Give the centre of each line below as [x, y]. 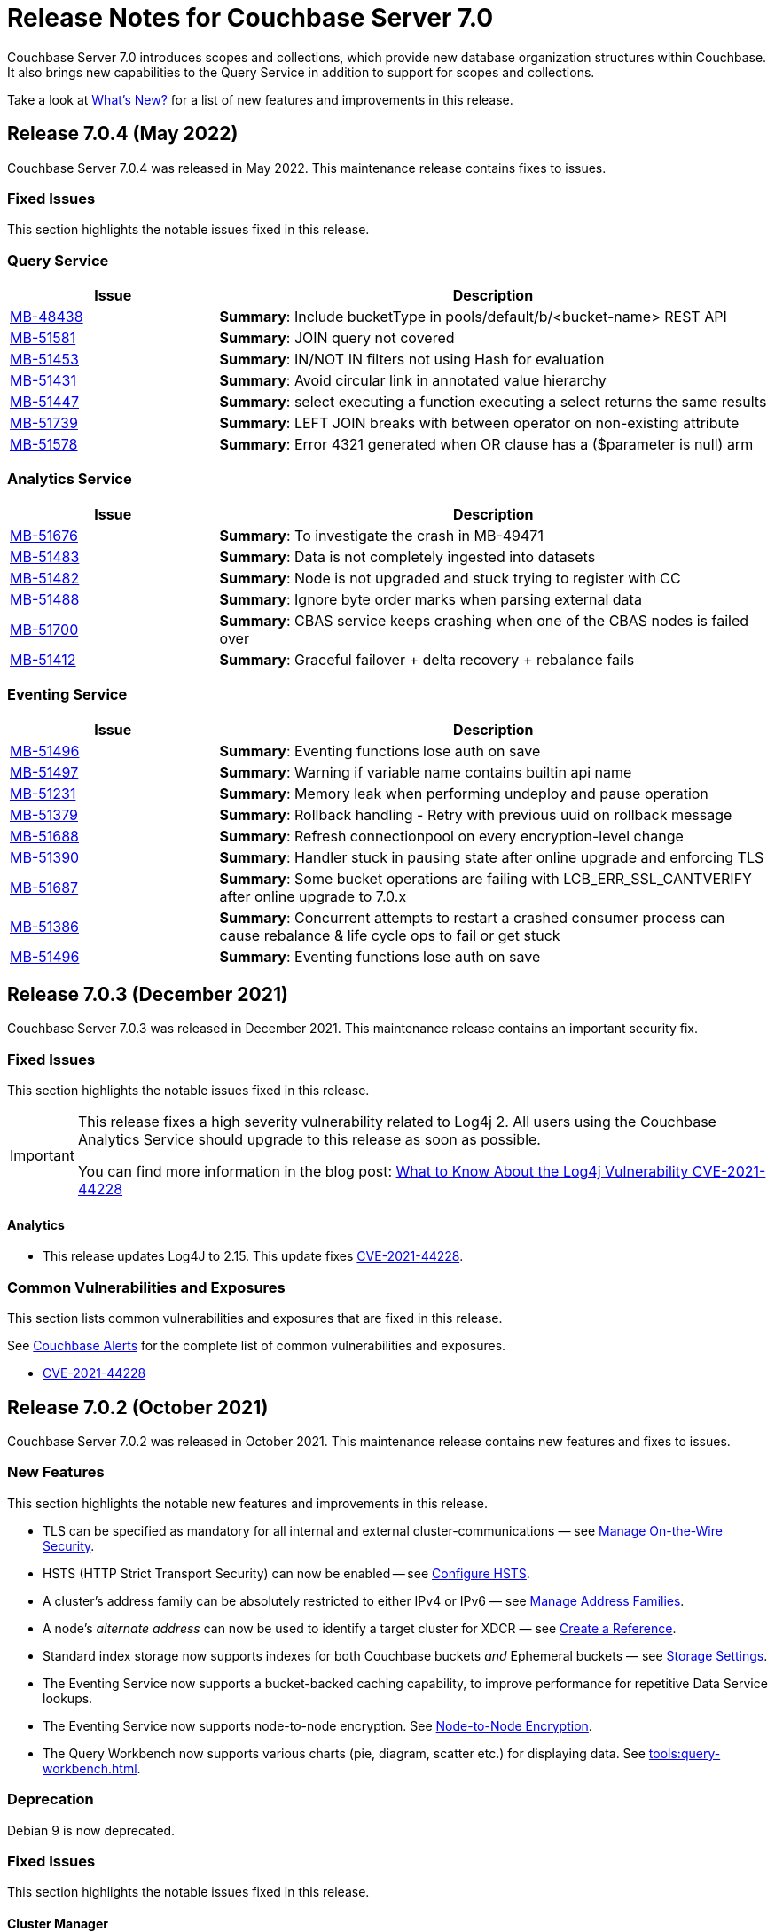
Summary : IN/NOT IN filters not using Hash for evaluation [412, 360]
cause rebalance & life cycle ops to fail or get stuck [390, 935]
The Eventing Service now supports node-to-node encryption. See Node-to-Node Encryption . [317, 1725]
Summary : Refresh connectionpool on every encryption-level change [451, 836]
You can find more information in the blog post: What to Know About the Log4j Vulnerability [383, 1172]
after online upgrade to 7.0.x [313, 896]
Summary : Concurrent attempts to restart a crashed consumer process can [472, 917]
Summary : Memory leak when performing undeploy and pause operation [464, 793]
